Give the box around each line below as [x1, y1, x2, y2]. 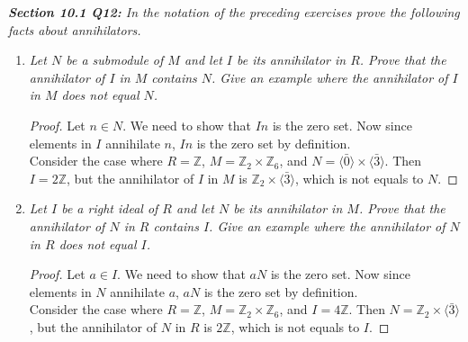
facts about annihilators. [8, 20, 141, 39]
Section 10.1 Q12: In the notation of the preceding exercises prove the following [8, 3, 460, 21]
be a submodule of [66, 50, 164, 69]
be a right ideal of [61, 199, 158, 218]
